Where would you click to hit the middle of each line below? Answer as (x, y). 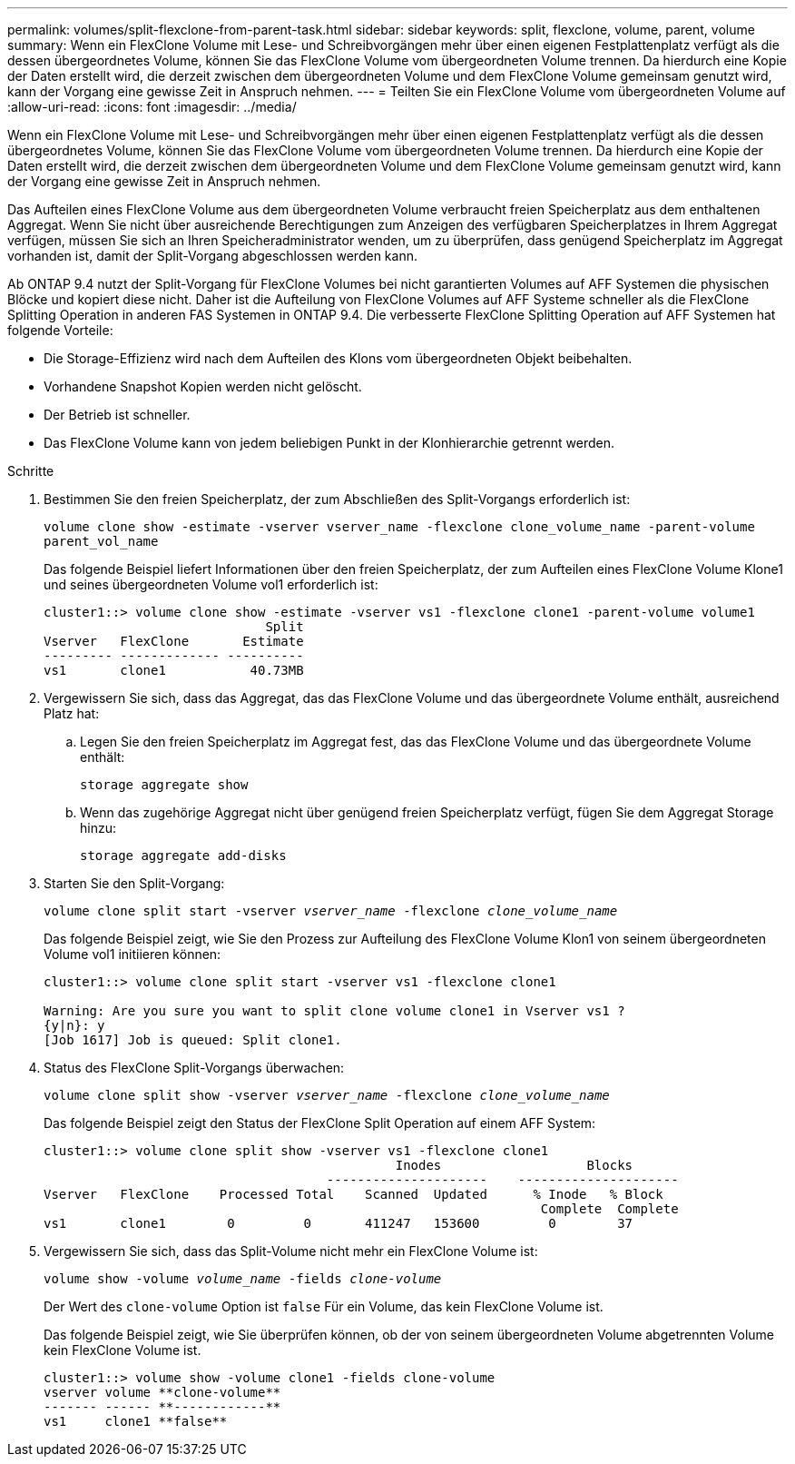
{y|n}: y (74, 1025)
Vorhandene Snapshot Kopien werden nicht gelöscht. (203, 386)
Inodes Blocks (514, 1165)
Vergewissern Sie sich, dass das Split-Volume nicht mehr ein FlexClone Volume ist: (291, 1251)
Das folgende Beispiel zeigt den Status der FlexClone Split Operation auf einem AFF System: (320, 1123)
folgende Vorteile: (60, 330)
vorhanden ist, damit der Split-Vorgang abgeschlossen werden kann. (212, 256)
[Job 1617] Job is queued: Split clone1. (193, 1040)
